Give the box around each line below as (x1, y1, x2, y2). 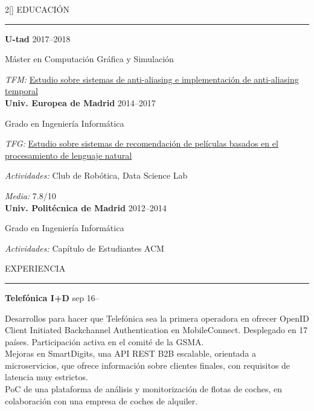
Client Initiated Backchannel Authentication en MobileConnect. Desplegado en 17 (5, 323, 308, 336)
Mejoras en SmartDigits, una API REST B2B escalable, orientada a (5, 347, 257, 360)
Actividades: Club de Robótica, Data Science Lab (5, 169, 188, 182)
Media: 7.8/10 (5, 189, 56, 202)
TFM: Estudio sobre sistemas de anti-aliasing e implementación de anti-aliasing (5, 72, 299, 85)
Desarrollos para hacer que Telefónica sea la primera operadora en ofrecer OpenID (5, 311, 309, 324)
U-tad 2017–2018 (5, 32, 71, 45)
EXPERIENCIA (5, 262, 66, 275)
